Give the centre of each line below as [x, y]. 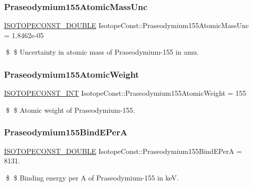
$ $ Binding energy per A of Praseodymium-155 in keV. [92, 177]
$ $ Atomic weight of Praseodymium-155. [70, 110]
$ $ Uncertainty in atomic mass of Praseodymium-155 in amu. [102, 52]
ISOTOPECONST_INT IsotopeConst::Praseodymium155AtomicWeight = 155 [125, 93]
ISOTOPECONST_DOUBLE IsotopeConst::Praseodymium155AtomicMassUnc [126, 25]
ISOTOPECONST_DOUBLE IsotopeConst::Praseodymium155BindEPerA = [123, 151]
